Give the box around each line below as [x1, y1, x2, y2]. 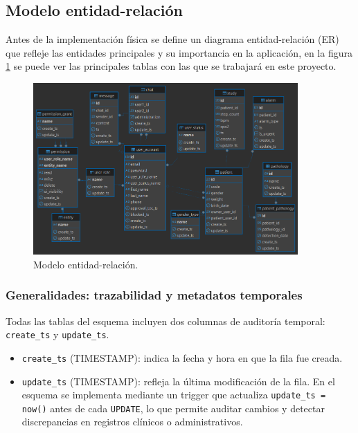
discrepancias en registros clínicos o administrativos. [21, 414, 243, 429]
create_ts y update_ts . [6, 327, 109, 342]
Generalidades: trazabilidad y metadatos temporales [6, 286, 303, 304]
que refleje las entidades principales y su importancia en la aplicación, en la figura [6, 45, 352, 59]
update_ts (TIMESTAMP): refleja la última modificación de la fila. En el [21, 374, 335, 388]
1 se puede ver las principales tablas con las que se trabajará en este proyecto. [6, 59, 337, 73]
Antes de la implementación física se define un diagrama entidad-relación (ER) [6, 32, 339, 46]
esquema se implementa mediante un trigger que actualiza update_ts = [21, 387, 326, 402]
